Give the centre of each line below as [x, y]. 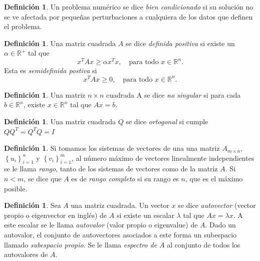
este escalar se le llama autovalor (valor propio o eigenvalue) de [101, 225]
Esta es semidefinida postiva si [51, 70]
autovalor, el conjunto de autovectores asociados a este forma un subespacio [120, 235]
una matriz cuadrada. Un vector [120, 205]
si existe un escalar [145, 215]
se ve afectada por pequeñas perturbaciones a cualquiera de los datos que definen [128, 16]
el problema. [23, 26]
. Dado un [220, 225]
